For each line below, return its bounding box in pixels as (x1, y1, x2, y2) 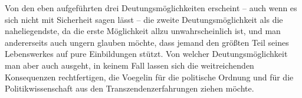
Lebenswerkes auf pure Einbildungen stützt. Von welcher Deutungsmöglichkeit (5, 48, 288, 60)
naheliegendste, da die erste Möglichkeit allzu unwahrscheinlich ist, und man (5, 25, 281, 37)
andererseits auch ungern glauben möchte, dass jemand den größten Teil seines (5, 36, 289, 48)
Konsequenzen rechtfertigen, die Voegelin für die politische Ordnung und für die (5, 70, 294, 83)
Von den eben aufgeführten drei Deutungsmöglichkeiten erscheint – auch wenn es (5, 2, 297, 13)
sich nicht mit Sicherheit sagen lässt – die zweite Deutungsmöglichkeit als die (5, 13, 283, 25)
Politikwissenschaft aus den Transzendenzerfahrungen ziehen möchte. (5, 82, 254, 94)
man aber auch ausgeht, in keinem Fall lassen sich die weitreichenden (5, 59, 254, 71)
